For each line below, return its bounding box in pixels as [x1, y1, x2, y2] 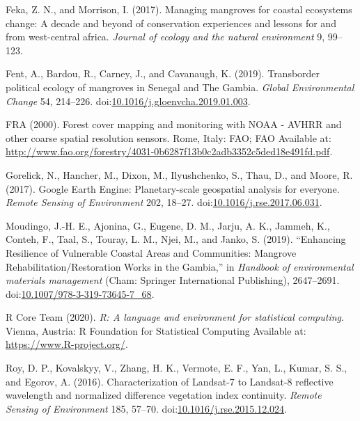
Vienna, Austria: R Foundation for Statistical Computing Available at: [6, 323, 306, 337]
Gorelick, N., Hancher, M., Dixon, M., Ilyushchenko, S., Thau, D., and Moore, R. [6, 167, 353, 182]
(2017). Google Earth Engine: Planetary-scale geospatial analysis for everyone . [6, 181, 340, 196]
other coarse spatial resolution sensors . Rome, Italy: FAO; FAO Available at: [6, 130, 331, 145]
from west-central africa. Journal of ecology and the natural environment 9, [6, 29, 325, 44]
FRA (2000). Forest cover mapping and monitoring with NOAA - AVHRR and [6, 117, 342, 132]
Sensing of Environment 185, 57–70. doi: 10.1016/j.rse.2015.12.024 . [6, 401, 287, 415]
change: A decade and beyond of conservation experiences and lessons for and [6, 15, 336, 30]
